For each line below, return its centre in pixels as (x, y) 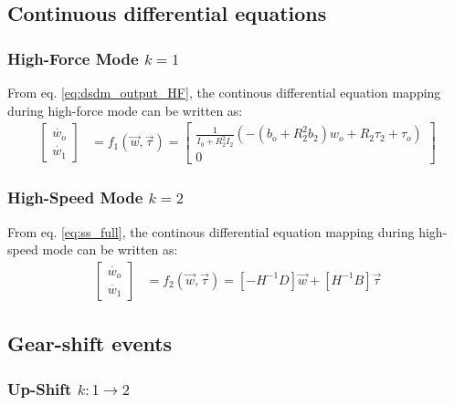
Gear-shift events (90, 343)
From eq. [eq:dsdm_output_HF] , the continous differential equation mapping (224, 92)
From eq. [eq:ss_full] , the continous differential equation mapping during (211, 231)
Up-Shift (40, 388)
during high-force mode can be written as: (125, 110)
